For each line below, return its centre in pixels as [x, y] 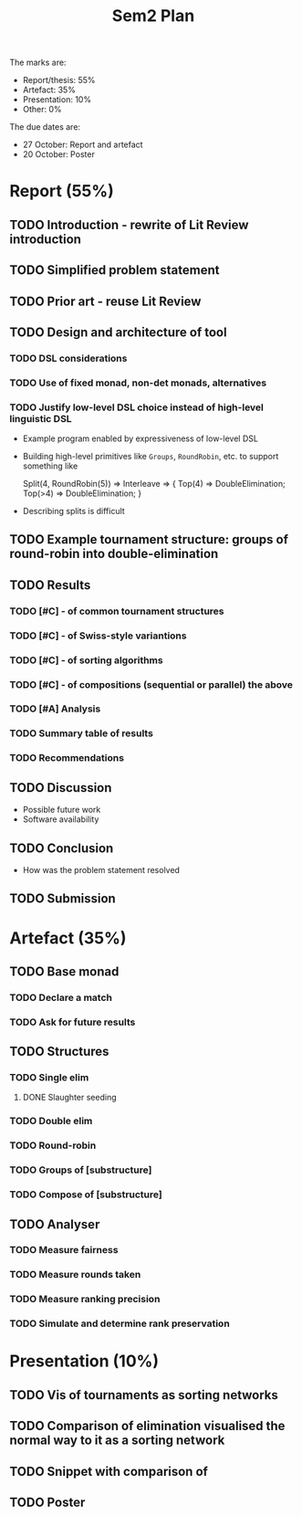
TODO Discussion [61, 788]
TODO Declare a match [61, 997]
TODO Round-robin [53, 1145]
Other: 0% [42, 110]
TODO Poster [47, 1502]
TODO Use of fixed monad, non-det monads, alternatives [138, 383]
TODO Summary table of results [81, 733]
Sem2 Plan [153, 16]
